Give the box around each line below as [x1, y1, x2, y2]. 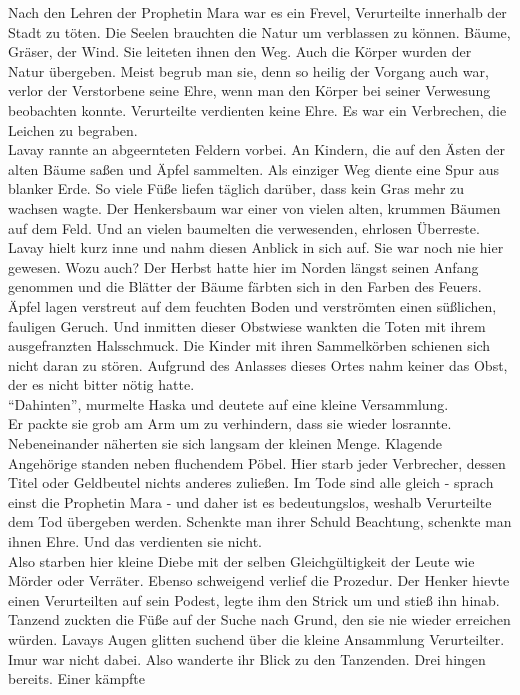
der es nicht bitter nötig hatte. [8, 374, 195, 395]
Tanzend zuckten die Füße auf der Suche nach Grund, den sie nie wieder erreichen [8, 609, 511, 630]
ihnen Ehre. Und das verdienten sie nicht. [8, 531, 263, 552]
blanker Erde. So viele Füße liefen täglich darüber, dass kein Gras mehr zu [8, 178, 465, 199]
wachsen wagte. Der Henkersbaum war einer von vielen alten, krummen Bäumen [8, 197, 501, 218]
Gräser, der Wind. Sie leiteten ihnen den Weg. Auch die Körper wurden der [8, 41, 472, 62]
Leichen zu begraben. [8, 119, 138, 140]
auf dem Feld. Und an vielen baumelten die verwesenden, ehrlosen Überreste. [8, 217, 480, 238]
